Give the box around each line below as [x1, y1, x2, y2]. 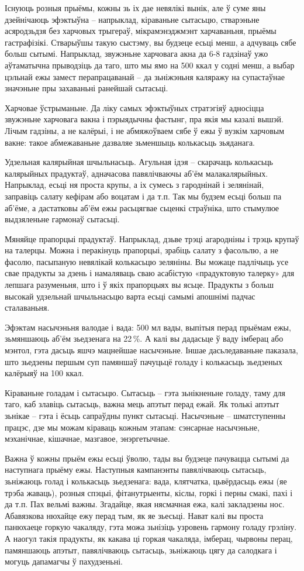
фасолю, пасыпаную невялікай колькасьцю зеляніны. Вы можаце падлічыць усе [5, 255, 289, 267]
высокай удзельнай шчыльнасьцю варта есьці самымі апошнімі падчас [5, 290, 255, 302]
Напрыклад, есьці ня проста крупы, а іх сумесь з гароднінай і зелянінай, [5, 178, 264, 191]
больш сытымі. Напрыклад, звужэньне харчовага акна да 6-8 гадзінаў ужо [5, 47, 268, 60]
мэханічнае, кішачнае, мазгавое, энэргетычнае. [5, 432, 170, 445]
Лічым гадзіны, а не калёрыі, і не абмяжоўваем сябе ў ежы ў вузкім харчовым [5, 124, 285, 136]
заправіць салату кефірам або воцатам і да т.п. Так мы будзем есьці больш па [5, 190, 282, 202]
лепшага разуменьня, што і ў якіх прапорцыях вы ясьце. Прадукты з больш [5, 278, 274, 291]
